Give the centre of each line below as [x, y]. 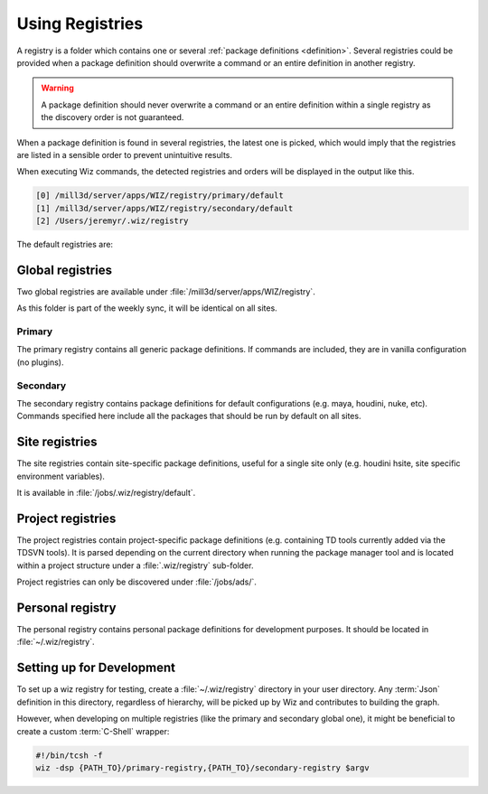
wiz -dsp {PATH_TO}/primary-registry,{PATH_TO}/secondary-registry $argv [202, 767]
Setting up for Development [96, 668]
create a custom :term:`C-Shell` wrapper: [93, 731]
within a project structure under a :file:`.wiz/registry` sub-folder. [135, 565]
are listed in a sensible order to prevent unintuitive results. [125, 154]
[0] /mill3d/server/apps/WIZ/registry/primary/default [160, 196]
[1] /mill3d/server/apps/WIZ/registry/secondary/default [164, 208]
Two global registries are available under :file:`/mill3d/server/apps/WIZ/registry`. [166, 291]
